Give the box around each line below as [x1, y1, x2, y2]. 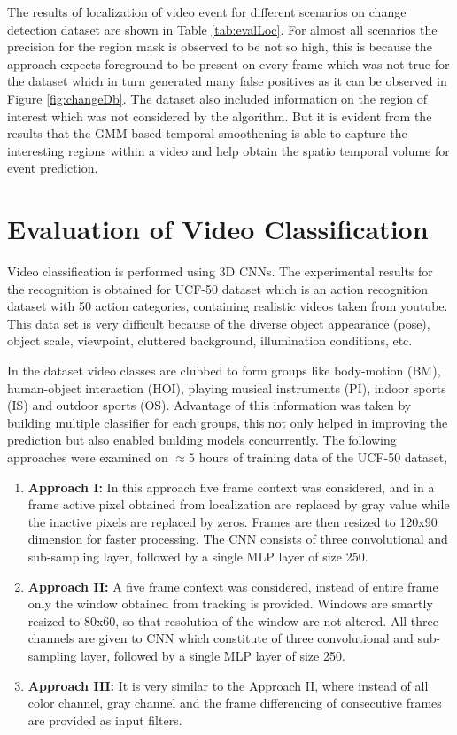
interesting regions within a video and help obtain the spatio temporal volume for [7, 141, 450, 159]
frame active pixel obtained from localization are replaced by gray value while [27, 495, 450, 514]
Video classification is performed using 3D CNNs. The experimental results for [7, 262, 433, 281]
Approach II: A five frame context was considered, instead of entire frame [27, 576, 438, 595]
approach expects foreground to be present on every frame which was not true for [7, 54, 450, 73]
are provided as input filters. [27, 710, 182, 729]
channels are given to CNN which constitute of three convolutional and [27, 629, 414, 647]
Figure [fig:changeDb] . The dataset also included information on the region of [7, 89, 428, 107]
